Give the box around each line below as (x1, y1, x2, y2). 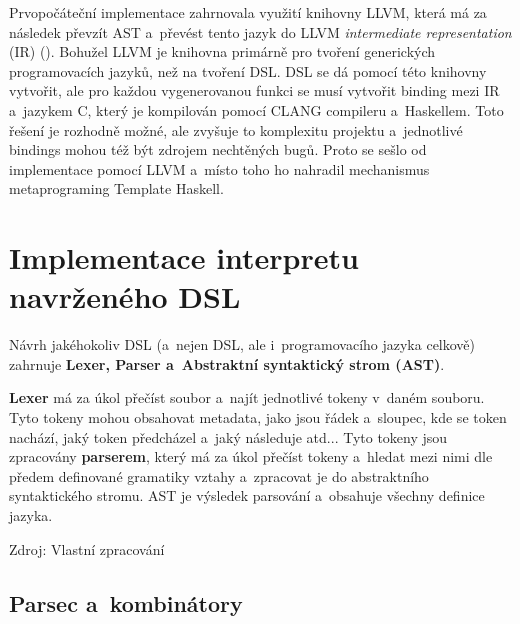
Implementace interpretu (9, 237, 359, 278)
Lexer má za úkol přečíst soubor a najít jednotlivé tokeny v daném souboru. (9, 387, 485, 408)
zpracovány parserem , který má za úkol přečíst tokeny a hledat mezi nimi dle (9, 446, 493, 467)
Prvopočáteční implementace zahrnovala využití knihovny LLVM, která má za (9, 2, 487, 22)
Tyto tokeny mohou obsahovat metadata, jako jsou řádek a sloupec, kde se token (9, 407, 507, 428)
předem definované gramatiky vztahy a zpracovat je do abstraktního (9, 465, 429, 486)
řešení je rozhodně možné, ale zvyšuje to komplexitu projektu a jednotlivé (9, 119, 463, 140)
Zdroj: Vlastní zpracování (9, 538, 165, 559)
